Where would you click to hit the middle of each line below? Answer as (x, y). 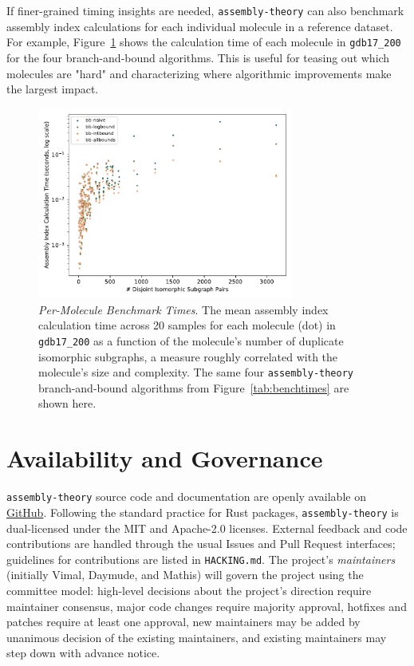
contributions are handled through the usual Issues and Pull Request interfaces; (201, 544)
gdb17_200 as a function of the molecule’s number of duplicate (191, 340)
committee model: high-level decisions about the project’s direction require (189, 590)
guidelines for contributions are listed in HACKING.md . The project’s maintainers (201, 559)
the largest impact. (53, 89)
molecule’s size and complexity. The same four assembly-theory (196, 372)
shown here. (67, 403)
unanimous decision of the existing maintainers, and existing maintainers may (197, 637)
